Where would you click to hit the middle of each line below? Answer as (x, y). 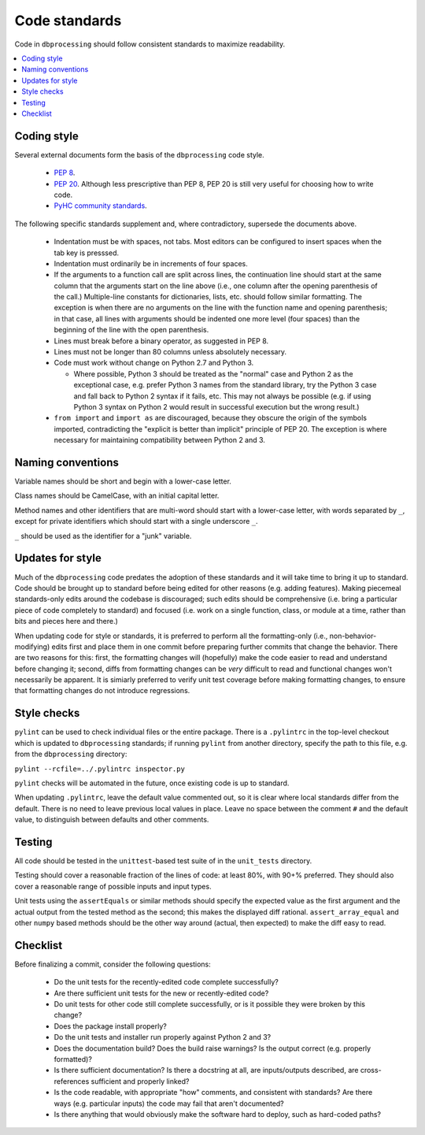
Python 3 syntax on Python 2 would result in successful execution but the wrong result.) (216, 407)
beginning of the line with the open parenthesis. (131, 330)
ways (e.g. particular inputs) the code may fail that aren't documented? (169, 1103)
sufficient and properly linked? (140, 1081)
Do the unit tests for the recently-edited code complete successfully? (166, 982)
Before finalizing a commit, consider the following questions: (113, 964)
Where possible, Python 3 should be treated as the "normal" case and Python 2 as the (213, 373)
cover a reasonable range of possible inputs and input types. (113, 886)
